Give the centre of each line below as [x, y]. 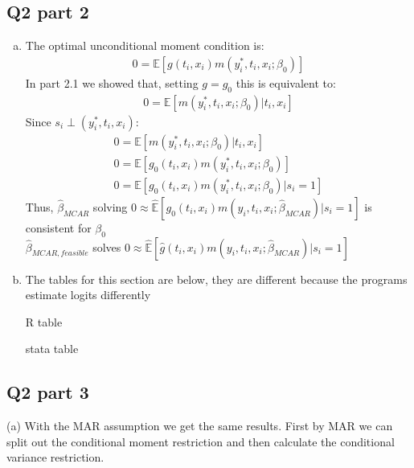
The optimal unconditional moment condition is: [145, 45]
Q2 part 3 [48, 392]
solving [110, 206]
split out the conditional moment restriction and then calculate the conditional [201, 441]
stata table [52, 349]
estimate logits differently [88, 295]
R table [44, 321]
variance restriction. [55, 457]
